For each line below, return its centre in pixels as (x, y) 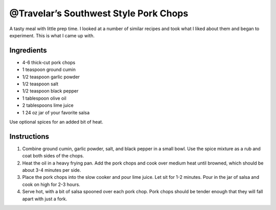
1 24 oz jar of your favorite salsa (56, 112)
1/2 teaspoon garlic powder (51, 77)
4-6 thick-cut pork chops (49, 62)
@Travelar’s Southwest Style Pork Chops (99, 13)
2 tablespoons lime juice (48, 105)
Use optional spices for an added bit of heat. (56, 122)
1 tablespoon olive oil (44, 98)
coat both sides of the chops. (53, 156)
